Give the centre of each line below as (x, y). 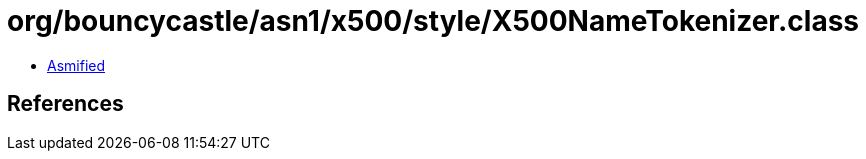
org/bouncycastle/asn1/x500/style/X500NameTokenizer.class (433, 21)
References (65, 104)
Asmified (76, 65)
